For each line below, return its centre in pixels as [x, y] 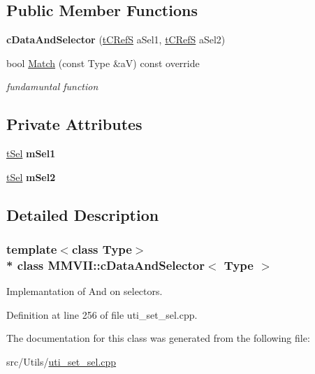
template [32, 249]
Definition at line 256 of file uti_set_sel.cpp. [102, 314]
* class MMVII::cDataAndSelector [105, 265]
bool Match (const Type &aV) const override [103, 63]
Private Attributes [74, 124]
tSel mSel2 [31, 177]
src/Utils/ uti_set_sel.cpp [61, 362]
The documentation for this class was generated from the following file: [158, 338]
